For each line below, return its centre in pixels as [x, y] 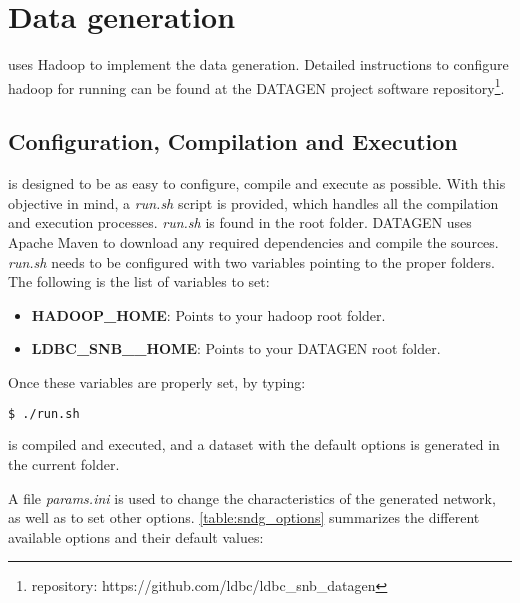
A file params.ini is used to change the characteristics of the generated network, [252, 497]
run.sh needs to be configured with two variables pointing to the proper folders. [251, 261]
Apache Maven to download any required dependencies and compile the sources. [253, 241]
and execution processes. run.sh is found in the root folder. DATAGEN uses [240, 222]
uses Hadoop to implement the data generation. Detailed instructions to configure [258, 64]
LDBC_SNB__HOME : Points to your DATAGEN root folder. [236, 348]
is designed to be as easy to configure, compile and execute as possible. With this [257, 183]
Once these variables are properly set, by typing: [157, 381]
